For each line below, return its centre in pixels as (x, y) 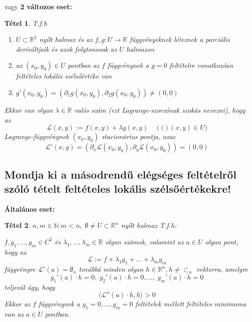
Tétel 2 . (18, 225)
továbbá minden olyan (111, 269)
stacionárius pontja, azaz (138, 136)
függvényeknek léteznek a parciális (180, 39)
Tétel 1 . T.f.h (26, 23)
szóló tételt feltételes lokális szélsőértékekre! (118, 188)
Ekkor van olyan (29, 110)
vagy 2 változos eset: (38, 6)
